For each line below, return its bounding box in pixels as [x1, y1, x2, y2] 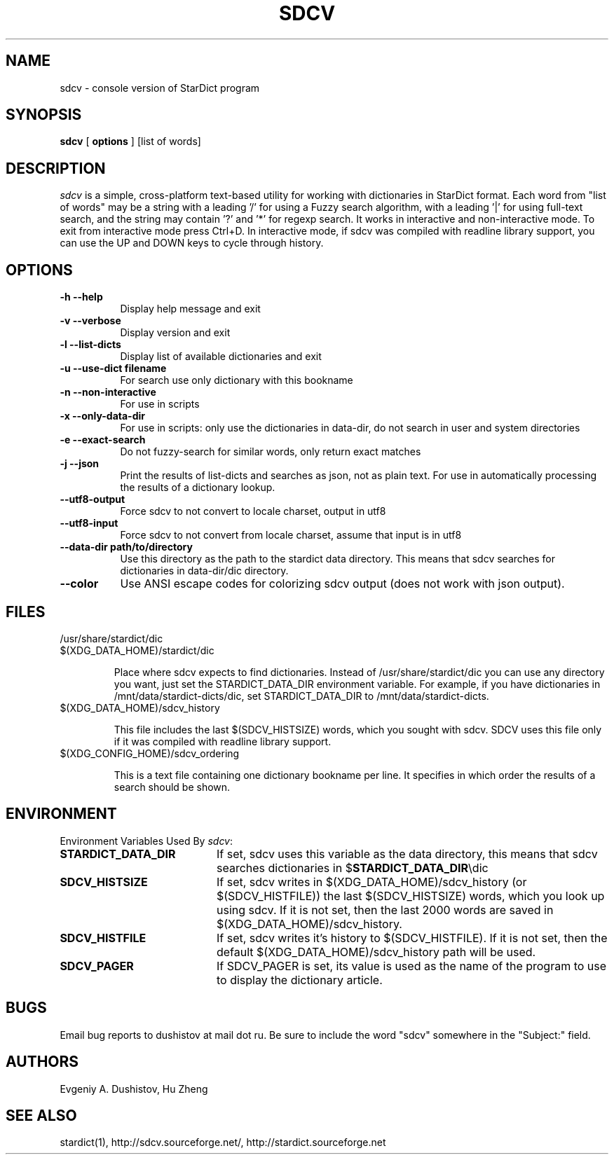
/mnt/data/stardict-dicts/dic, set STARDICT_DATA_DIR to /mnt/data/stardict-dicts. [114, 689, 489, 702]
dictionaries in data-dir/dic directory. [120, 565, 289, 577]
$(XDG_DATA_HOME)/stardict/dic [60, 644, 214, 656]
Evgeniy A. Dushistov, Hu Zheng [60, 1082, 208, 1095]
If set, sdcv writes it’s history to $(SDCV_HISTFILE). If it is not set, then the [216, 930, 608, 945]
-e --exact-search [60, 434, 146, 446]
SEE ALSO [6, 1106, 77, 1124]
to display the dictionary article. [216, 972, 383, 987]
